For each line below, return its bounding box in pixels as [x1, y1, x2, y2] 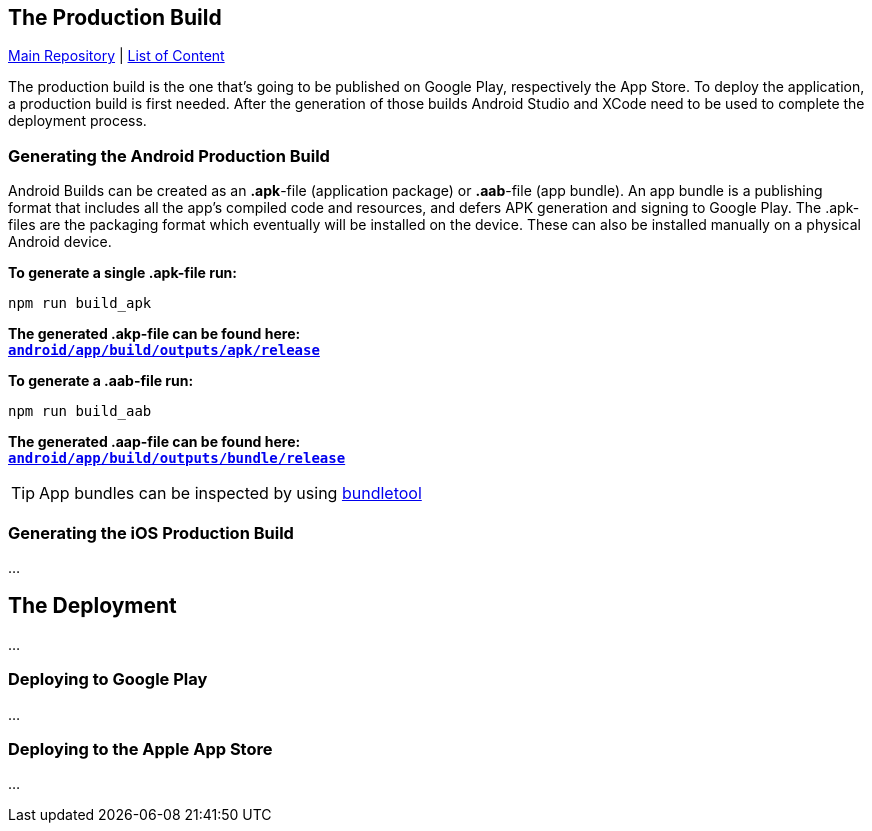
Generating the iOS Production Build [8, 522, 294, 543]
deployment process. [8, 112, 147, 130]
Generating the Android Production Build [8, 145, 330, 166]
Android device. [8, 233, 112, 251]
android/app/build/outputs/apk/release [8, 342, 320, 359]
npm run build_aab [8, 403, 152, 420]
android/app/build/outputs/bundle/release [8, 450, 346, 467]
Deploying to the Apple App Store [8, 738, 273, 759]
